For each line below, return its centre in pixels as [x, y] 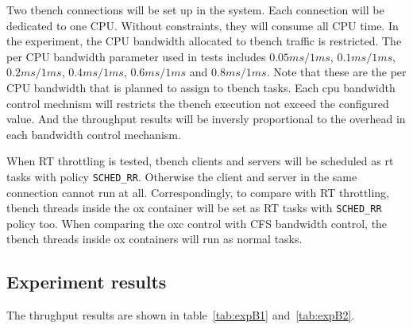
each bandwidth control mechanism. [94, 134]
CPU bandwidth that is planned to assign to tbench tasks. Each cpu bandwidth [201, 87]
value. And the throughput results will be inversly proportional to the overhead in [206, 119]
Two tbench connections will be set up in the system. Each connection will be [195, 10]
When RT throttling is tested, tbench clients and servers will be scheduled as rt [200, 161]
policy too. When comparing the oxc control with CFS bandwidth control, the [197, 223]
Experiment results [87, 282]
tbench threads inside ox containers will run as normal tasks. [154, 239]
